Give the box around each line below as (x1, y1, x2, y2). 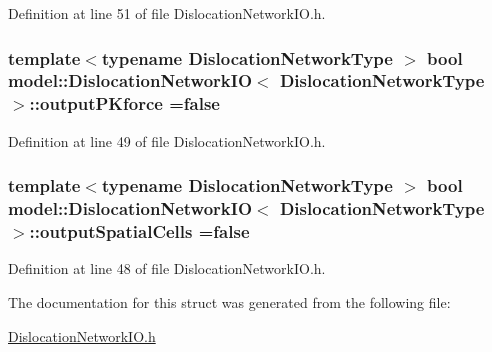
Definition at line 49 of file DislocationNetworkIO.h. (8, 130, 326, 151)
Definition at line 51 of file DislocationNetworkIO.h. (8, 3, 326, 23)
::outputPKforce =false (29, 91, 220, 116)
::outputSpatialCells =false (29, 219, 250, 244)
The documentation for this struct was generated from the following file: (8, 291, 451, 312)
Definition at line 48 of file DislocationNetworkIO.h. (8, 258, 326, 279)
